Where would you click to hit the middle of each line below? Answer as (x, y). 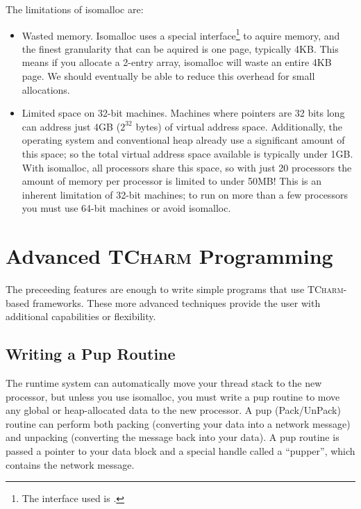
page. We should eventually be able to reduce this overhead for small (168, 76)
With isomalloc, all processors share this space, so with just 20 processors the (187, 167)
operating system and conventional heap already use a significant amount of (183, 140)
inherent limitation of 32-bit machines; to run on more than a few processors (185, 194)
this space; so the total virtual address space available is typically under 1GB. (187, 153)
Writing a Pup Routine (91, 354)
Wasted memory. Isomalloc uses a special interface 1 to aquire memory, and (181, 34)
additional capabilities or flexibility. (81, 316)
